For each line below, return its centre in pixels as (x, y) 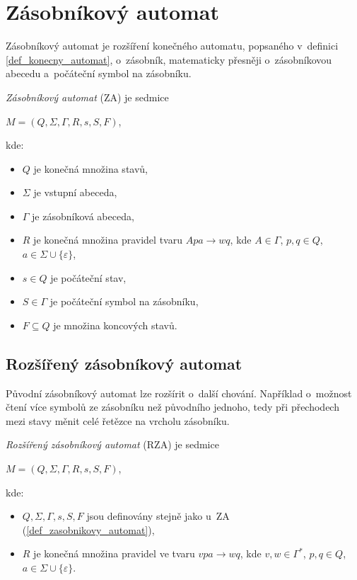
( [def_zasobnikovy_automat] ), (88, 529)
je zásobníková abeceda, (83, 216)
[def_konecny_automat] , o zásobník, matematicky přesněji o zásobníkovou (169, 59)
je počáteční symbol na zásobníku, (124, 301)
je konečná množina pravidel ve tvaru (114, 553)
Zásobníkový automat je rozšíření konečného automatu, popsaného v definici (172, 46)
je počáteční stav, (88, 277)
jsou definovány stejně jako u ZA (158, 516)
